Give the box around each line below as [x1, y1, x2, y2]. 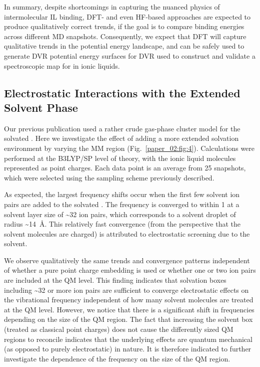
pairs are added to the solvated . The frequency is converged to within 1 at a [4, 199, 239, 209]
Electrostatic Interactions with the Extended [4, 85, 240, 100]
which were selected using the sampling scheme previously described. [4, 172, 214, 182]
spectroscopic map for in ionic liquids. [4, 60, 120, 71]
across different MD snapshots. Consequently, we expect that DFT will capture [4, 31, 246, 41]
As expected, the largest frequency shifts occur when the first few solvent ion [4, 189, 240, 200]
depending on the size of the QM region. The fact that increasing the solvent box [4, 314, 253, 324]
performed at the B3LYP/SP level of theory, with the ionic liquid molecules [4, 152, 236, 163]
